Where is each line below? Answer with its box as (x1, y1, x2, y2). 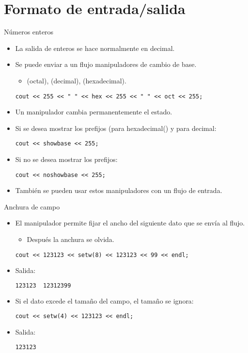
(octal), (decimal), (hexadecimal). (27, 75, 126, 85)
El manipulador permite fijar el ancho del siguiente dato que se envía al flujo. (15, 218, 245, 228)
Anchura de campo (4, 201, 60, 211)
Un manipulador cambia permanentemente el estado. (15, 107, 172, 117)
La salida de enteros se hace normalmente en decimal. (15, 43, 175, 53)
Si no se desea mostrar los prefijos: (15, 154, 118, 164)
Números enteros (4, 27, 54, 37)
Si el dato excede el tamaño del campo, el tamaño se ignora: (15, 295, 194, 305)
